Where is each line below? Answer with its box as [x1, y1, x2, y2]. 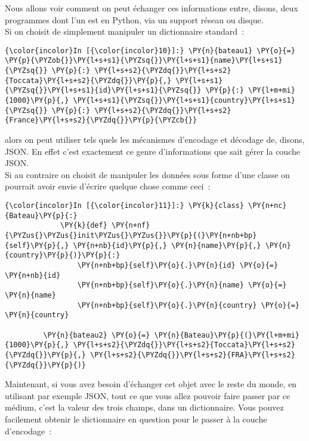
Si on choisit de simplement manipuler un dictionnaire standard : [5, 25, 244, 38]
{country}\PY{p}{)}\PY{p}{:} [5, 251, 120, 260]
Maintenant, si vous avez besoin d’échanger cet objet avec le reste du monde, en [5, 378, 297, 390]
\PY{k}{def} [60, 221, 107, 230]
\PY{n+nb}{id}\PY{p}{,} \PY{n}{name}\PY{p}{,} [73, 241, 261, 250]
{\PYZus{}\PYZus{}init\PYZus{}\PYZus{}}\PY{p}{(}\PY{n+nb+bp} [5, 231, 257, 240]
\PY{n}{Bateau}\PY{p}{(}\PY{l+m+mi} [154, 330, 299, 339]
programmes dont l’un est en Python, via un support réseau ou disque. [5, 13, 264, 26]
